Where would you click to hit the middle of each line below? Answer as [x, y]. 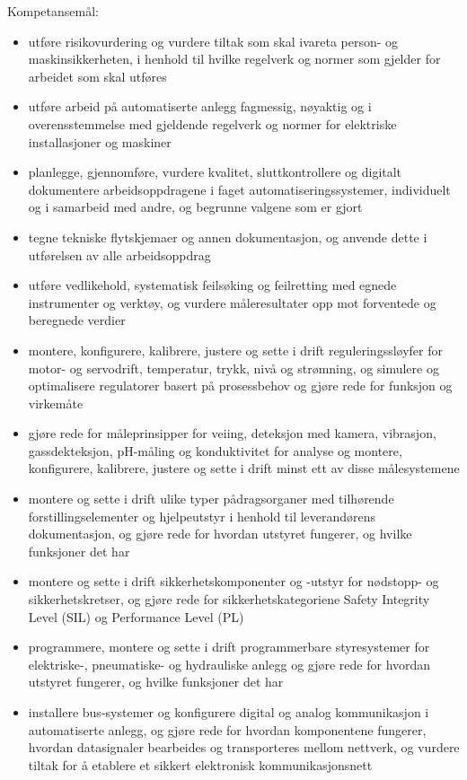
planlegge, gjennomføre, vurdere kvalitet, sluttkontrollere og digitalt [215, 172]
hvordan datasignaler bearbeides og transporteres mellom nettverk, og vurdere [244, 747]
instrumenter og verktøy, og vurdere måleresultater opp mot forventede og [232, 302]
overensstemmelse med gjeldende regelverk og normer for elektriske [212, 123]
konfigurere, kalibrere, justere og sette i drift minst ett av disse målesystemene [244, 468]
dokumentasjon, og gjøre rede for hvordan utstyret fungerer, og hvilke [220, 534]
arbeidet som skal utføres [97, 76]
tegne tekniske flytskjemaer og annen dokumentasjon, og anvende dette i [228, 237]
